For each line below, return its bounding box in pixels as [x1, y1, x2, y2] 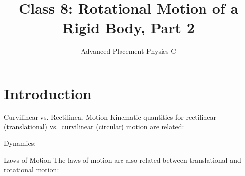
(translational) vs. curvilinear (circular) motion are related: [4, 121, 184, 132]
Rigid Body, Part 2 [62, 17, 195, 37]
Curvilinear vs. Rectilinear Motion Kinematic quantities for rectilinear [4, 111, 216, 122]
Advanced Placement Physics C [81, 46, 176, 56]
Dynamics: [4, 138, 36, 148]
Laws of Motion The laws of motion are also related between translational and [4, 154, 241, 165]
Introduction [4, 83, 92, 103]
